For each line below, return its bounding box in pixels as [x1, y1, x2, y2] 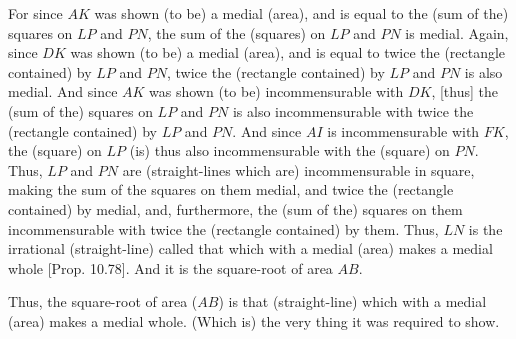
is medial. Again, [405, 22, 509, 43]
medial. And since [8, 81, 118, 102]
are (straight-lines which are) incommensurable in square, [122, 159, 475, 180]
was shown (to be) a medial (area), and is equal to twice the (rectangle [70, 42, 506, 63]
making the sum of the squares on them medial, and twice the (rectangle [8, 179, 454, 200]
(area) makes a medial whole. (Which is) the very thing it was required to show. [8, 310, 500, 331]
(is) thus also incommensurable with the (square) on [129, 140, 450, 161]
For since [8, 3, 63, 23]
